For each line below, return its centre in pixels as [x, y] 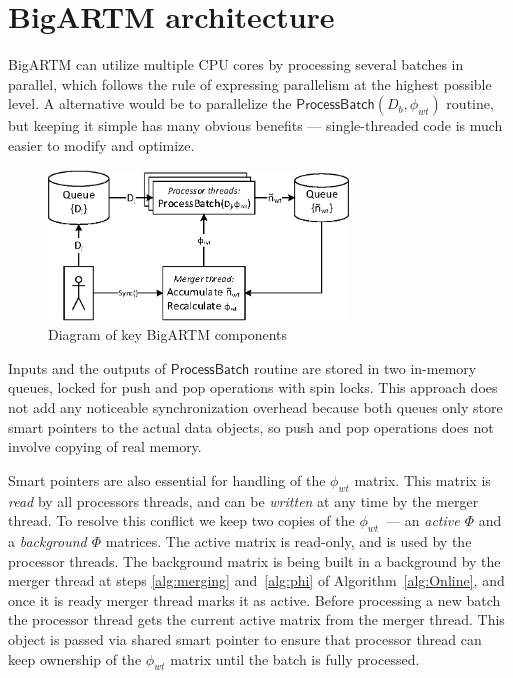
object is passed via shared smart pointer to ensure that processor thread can [245, 638]
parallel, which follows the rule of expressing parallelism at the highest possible [250, 83]
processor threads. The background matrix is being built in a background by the [254, 560]
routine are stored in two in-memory [365, 367]
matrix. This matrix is [422, 479]
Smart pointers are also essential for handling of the [167, 479]
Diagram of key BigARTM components [168, 334]
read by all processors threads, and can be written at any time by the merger [243, 500]
